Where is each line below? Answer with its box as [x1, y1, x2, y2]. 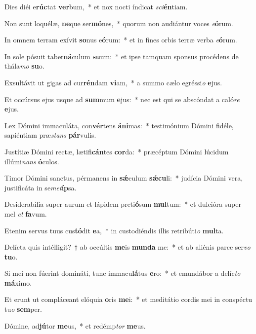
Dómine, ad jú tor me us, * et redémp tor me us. [4, 320, 146, 331]
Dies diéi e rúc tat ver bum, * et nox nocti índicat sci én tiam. [4, 1, 188, 11]
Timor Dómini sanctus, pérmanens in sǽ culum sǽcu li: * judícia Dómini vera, [4, 173, 243, 183]
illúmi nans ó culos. [4, 156, 59, 166]
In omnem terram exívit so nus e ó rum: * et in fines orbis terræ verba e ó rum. [4, 35, 237, 45]
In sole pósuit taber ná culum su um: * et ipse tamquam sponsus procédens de [4, 51, 239, 61]
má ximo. [4, 277, 32, 288]
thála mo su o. [4, 61, 44, 71]
